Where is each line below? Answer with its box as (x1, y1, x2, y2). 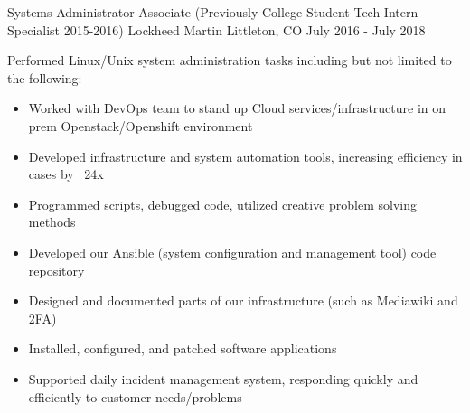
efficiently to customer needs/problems (28, 387, 242, 406)
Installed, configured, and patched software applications (28, 339, 337, 358)
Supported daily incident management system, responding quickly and (28, 369, 418, 388)
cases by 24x (28, 164, 104, 183)
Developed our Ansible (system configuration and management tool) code (28, 242, 437, 261)
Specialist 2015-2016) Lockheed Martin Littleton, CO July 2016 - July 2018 (7, 20, 426, 39)
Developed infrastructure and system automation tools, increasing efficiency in (28, 146, 463, 165)
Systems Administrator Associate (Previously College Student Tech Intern (7, 3, 418, 21)
